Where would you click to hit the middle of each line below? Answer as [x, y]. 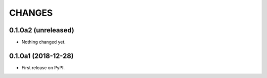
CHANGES [31, 13]
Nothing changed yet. [44, 42]
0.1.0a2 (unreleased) [42, 30]
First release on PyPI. [43, 67]
